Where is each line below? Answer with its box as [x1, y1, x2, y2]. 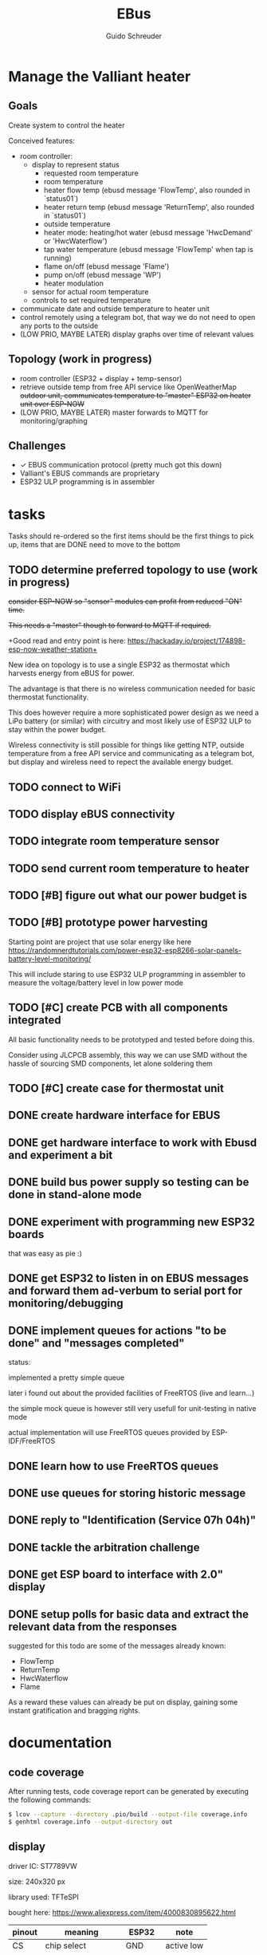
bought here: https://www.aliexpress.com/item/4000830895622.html [8, 1907, 237, 1917]
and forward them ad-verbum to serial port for [8, 1284, 243, 1298]
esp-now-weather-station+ [8, 644, 98, 654]
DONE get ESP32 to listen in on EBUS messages [8, 1271, 249, 1285]
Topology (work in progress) [8, 353, 153, 366]
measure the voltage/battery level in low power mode [8, 978, 183, 987]
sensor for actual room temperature [31, 286, 149, 296]
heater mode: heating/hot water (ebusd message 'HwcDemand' [43, 227, 253, 237]
